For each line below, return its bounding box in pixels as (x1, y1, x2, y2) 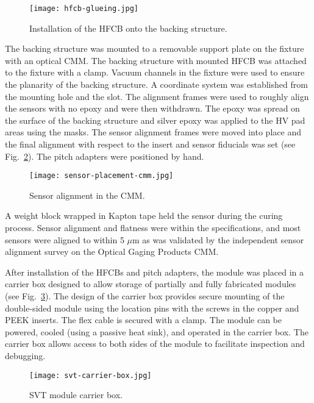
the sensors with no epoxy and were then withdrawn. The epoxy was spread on (5, 102, 300, 115)
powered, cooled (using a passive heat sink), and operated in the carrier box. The (5, 325, 309, 338)
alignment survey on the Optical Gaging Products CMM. (5, 245, 219, 258)
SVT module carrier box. (29, 388, 123, 401)
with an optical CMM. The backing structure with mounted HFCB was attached (5, 54, 307, 66)
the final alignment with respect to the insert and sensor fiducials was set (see (5, 138, 296, 150)
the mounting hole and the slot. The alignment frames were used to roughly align (5, 90, 309, 102)
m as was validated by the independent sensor (132, 233, 304, 246)
